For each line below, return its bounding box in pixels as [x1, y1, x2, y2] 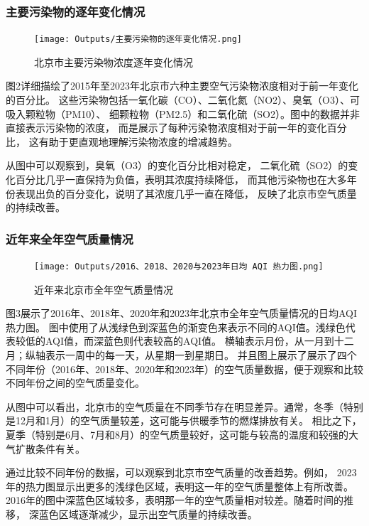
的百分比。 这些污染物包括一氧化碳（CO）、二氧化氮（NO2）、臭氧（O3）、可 [6, 92, 360, 107]
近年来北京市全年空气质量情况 [34, 281, 173, 296]
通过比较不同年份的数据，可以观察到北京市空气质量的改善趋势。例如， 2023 [6, 465, 357, 480]
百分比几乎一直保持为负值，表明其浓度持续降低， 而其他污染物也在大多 [15, 172, 347, 187]
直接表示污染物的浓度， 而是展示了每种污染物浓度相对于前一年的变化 [6, 120, 327, 135]
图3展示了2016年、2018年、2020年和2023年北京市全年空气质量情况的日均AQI [6, 306, 358, 321]
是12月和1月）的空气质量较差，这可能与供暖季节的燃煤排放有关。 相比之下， [6, 413, 362, 428]
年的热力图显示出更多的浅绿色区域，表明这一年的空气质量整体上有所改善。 [6, 478, 353, 493]
